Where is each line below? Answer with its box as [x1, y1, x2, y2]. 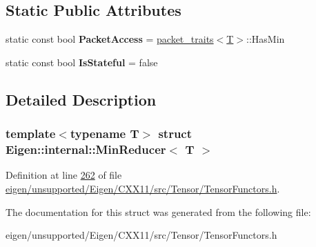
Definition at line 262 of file [6, 168, 122, 182]
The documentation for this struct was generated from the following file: [6, 204, 311, 219]
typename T [70, 125, 139, 142]
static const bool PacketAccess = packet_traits [6, 32, 214, 46]
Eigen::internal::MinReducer [6, 141, 166, 158]
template [6, 125, 56, 142]
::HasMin [246, 32, 285, 46]
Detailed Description [6, 88, 157, 110]
